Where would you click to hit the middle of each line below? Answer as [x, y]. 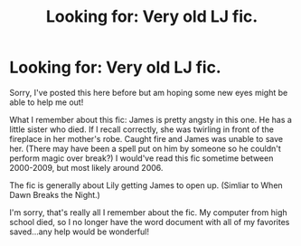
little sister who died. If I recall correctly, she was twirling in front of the [141, 129]
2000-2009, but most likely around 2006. [86, 167]
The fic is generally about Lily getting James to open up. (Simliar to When [146, 185]
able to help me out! [47, 102]
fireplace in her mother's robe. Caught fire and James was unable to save [146, 138]
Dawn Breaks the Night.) [55, 194]
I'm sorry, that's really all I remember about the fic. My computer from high [148, 212]
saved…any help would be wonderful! [79, 232]
